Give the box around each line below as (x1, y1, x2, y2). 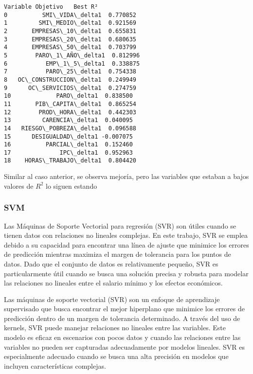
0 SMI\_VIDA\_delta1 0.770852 (4, 11, 137, 18)
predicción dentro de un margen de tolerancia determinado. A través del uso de (4, 313, 240, 323)
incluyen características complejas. (4, 360, 106, 371)
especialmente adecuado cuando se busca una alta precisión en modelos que (4, 351, 229, 361)
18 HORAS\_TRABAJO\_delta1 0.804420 (4, 157, 137, 164)
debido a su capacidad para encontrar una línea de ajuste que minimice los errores (4, 239, 249, 249)
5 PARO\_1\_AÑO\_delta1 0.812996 (4, 52, 140, 59)
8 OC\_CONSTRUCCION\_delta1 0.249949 (4, 76, 137, 83)
